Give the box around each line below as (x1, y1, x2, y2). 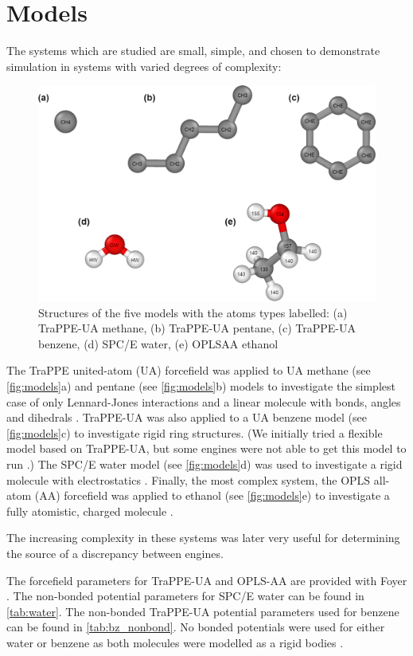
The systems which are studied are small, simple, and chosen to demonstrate (6, 42, 380, 59)
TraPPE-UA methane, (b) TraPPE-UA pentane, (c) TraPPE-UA (38, 320, 356, 336)
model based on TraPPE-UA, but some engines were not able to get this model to (6, 440, 407, 457)
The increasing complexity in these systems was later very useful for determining (6, 529, 400, 546)
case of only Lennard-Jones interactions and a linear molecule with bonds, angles (6, 393, 401, 410)
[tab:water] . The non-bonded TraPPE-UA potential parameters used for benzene (6, 603, 399, 619)
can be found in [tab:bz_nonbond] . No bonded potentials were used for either (6, 619, 385, 635)
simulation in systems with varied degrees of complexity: (6, 57, 282, 74)
